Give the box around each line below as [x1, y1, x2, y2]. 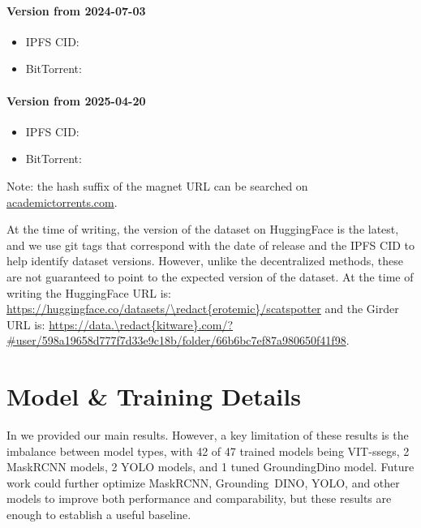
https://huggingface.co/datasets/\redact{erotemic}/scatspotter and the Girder [6, 300, 399, 317]
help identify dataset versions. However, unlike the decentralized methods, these [6, 252, 403, 269]
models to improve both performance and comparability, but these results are [6, 490, 392, 507]
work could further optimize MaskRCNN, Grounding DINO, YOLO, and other [6, 474, 400, 491]
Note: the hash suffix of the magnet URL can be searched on [6, 177, 308, 194]
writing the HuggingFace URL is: [6, 284, 171, 301]
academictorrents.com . [6, 193, 118, 210]
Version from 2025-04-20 [6, 92, 146, 109]
